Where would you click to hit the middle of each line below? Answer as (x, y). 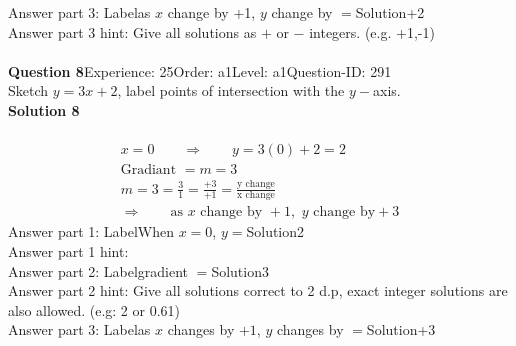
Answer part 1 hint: (68, 251)
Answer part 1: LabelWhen (91, 231)
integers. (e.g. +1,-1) (372, 31)
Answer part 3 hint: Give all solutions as (132, 31)
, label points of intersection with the (231, 90)
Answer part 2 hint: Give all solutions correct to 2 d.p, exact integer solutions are (258, 290)
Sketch (28, 90)
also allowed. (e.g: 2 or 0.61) (94, 309)
